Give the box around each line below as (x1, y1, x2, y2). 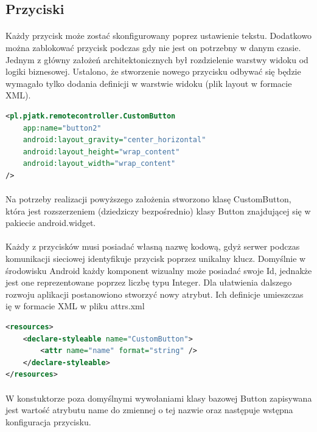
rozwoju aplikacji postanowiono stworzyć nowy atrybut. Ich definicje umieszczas (5, 287, 304, 300)
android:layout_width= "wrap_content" (23, 159, 176, 168)
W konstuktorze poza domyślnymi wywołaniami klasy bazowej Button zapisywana (5, 391, 312, 404)
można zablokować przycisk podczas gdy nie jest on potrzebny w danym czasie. (5, 41, 301, 53)
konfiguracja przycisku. (5, 415, 91, 428)
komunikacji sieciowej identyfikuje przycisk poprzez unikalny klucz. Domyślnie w (5, 252, 306, 265)
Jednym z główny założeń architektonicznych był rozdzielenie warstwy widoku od (5, 53, 308, 66)
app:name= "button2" (23, 123, 102, 132)
